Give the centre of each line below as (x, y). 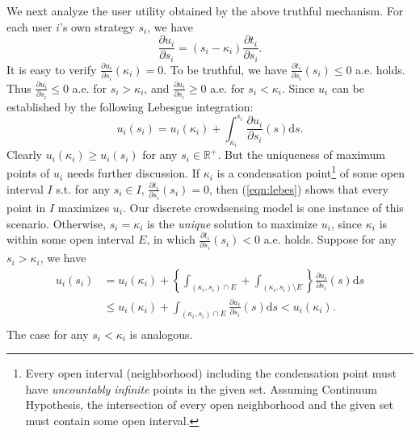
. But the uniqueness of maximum (301, 154)
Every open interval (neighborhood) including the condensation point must (211, 373)
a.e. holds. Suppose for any (330, 239)
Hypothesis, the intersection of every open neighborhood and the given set (209, 405)
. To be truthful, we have (225, 69)
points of (28, 173)
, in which (171, 239)
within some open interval (71, 239)
